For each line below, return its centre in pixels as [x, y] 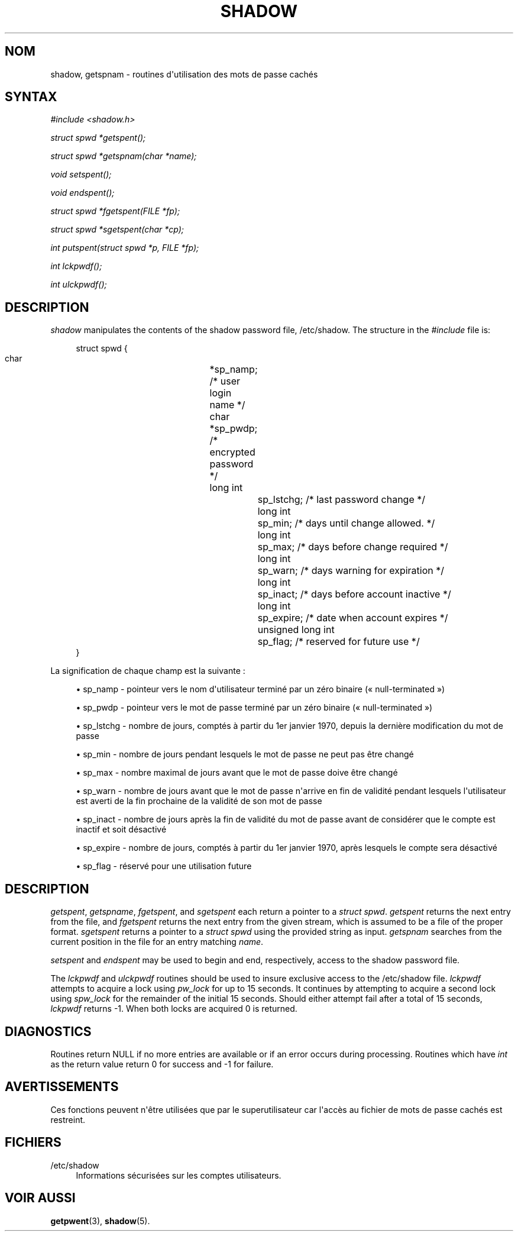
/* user [225, 381]
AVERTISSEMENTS [62, 1087]
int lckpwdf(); [76, 266]
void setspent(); [81, 175]
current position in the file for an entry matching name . [157, 942]
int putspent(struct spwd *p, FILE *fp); [125, 248]
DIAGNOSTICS [48, 1031]
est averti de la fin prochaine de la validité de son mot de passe [199, 801]
